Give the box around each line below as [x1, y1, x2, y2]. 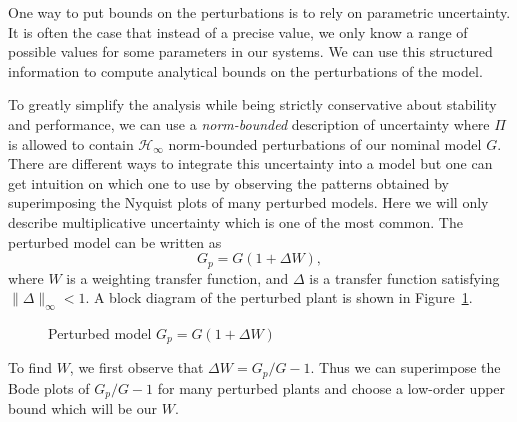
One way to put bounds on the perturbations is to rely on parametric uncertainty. [8, 2, 511, 22]
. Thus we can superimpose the [310, 357, 501, 378]
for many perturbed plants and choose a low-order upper [157, 377, 506, 398]
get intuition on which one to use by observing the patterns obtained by [8, 172, 449, 193]
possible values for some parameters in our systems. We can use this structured [8, 41, 493, 62]
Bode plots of [8, 377, 90, 398]
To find [8, 357, 52, 378]
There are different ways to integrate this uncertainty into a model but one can [8, 153, 493, 174]
